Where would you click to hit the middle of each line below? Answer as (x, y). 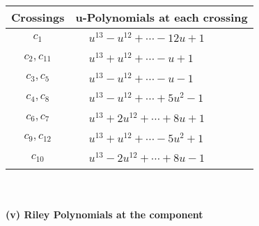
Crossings (38, 17)
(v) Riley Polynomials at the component (104, 214)
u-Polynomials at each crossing (162, 17)
